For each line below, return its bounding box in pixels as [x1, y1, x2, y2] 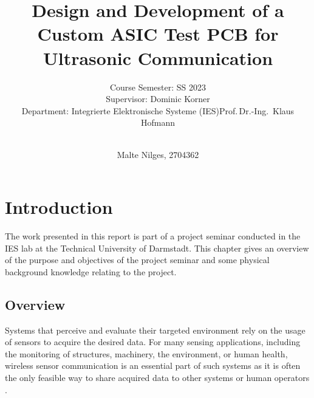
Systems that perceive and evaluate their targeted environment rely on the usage [5, 323, 305, 336]
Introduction [5, 194, 113, 219]
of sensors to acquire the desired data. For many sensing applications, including [5, 335, 301, 348]
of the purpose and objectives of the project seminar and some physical [5, 253, 270, 266]
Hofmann [140, 116, 175, 129]
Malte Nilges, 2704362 [117, 148, 199, 161]
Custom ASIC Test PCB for [37, 21, 279, 46]
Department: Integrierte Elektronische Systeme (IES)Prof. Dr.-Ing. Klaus [21, 104, 295, 117]
